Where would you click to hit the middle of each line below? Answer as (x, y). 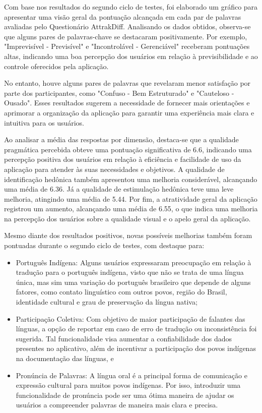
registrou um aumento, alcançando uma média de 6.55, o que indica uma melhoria (131, 209)
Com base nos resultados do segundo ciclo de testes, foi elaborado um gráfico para (131, 7)
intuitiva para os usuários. (44, 122)
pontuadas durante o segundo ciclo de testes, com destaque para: (104, 245)
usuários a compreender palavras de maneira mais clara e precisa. (117, 405)
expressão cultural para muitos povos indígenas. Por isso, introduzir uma (128, 385)
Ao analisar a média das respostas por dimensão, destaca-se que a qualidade (121, 139)
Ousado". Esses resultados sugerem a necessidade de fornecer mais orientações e (127, 103)
